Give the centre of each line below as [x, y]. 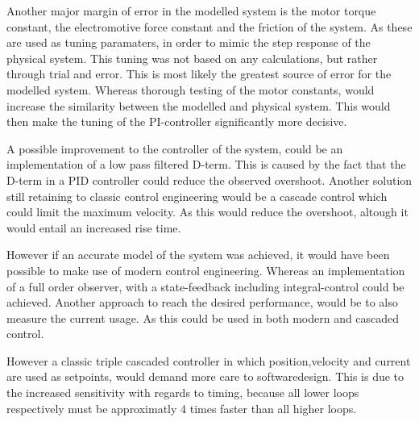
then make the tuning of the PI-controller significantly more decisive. [177, 121]
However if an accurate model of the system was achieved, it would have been [198, 255]
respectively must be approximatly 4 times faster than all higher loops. [182, 408]
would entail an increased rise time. [94, 227]
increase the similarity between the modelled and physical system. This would [199, 105]
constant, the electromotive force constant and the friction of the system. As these [209, 26]
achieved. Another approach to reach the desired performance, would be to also [202, 302]
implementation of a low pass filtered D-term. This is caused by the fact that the [206, 164]
